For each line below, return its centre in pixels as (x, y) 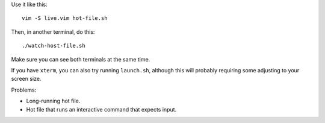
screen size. (26, 79)
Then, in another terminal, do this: (53, 32)
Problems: (24, 90)
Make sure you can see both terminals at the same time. (81, 59)
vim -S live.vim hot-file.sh (65, 18)
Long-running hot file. (53, 101)
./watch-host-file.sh (54, 46)
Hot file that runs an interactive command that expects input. (101, 109)
